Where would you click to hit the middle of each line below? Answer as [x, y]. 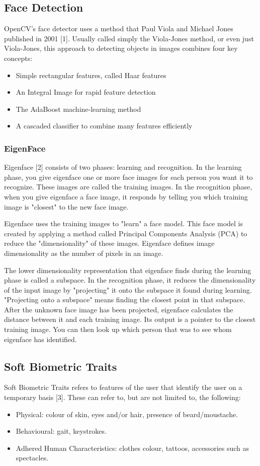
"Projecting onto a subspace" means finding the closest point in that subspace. [125, 299]
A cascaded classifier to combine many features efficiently [104, 126]
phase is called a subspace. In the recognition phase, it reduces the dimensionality [130, 280]
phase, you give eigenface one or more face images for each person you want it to [128, 177]
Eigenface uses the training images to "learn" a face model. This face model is [124, 223]
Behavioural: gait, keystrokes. [61, 431]
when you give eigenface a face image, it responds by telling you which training [126, 196]
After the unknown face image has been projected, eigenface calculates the [119, 309]
